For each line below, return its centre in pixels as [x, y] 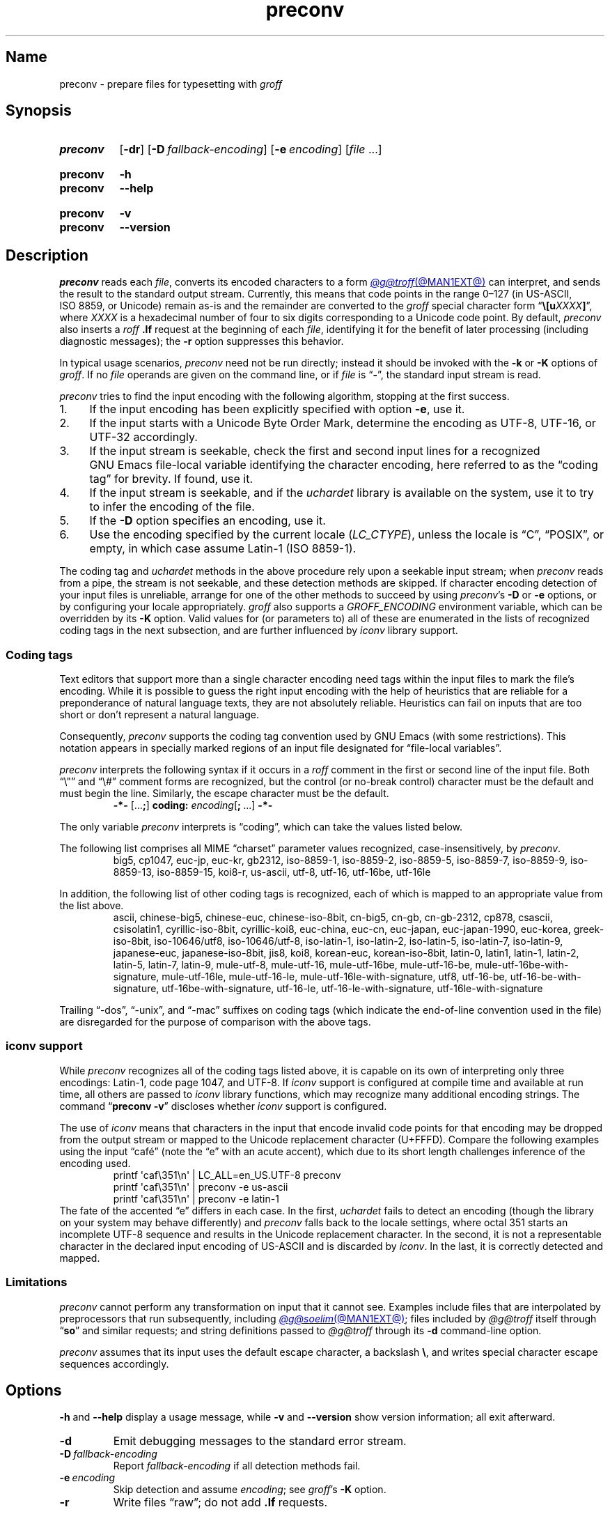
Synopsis [39, 111]
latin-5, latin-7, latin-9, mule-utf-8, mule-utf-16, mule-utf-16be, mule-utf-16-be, [293, 965]
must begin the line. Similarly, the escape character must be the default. [224, 794]
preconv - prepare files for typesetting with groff [171, 84]
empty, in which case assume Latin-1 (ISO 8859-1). [223, 549]
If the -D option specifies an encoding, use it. [208, 521]
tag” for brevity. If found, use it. [171, 479]
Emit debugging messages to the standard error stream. [260, 1441]
